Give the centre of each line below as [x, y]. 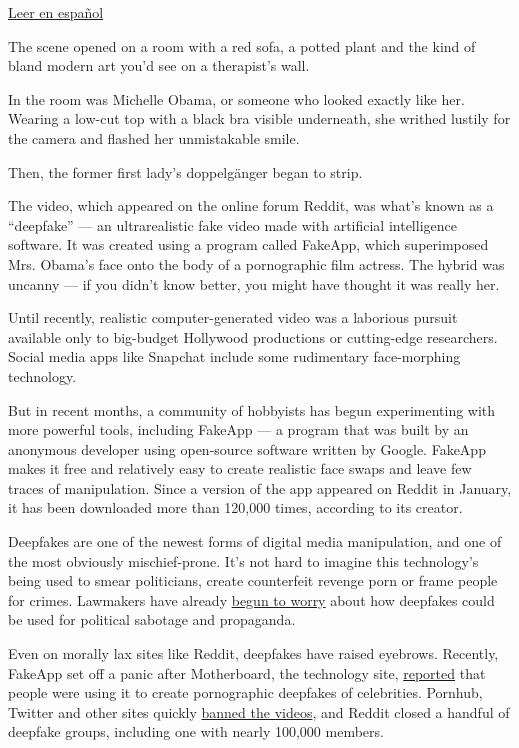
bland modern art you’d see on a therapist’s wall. [159, 65]
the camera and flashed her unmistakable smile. [154, 137]
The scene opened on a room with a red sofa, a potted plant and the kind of [242, 45]
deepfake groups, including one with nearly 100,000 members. [196, 731]
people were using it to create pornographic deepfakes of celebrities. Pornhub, [245, 692]
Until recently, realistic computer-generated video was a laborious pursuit [233, 317]
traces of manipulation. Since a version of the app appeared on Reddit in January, [260, 487]
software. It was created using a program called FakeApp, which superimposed [248, 244]
